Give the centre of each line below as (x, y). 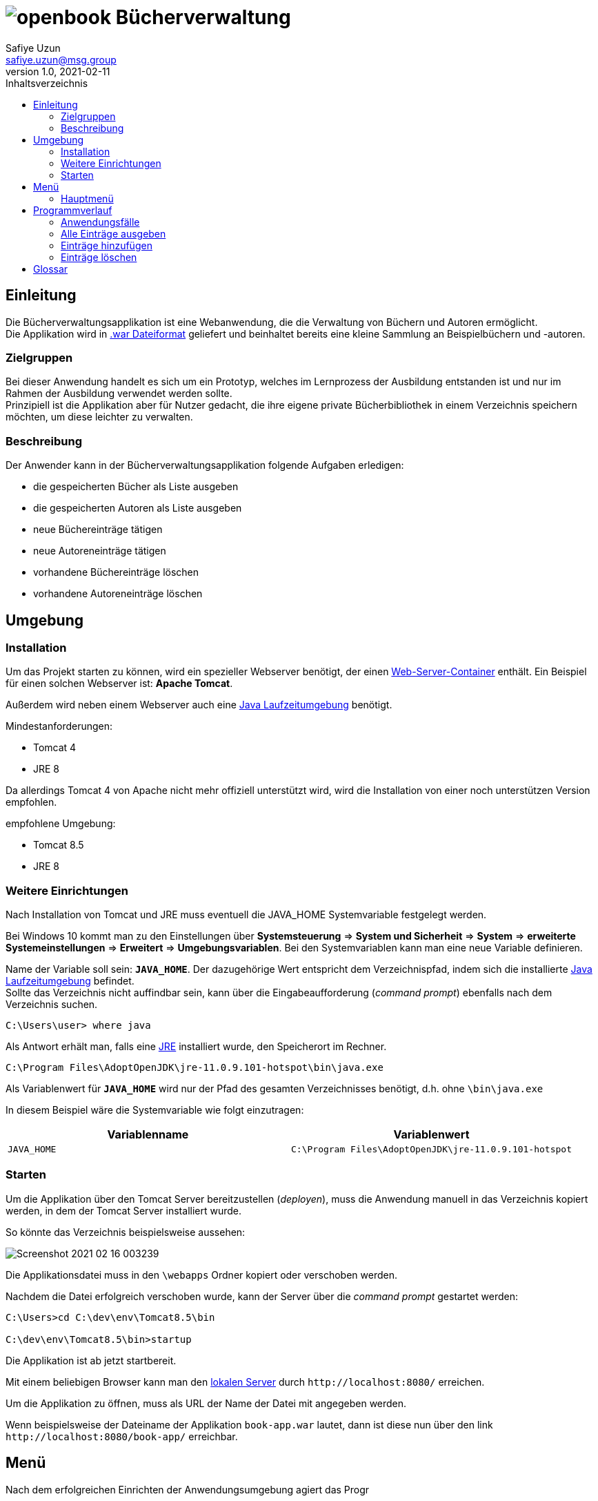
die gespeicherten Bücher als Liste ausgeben (136, 487)
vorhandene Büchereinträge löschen (116, 572)
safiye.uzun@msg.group (61, 59)
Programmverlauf (73, 210)
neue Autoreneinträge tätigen (100, 551)
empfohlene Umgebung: (61, 824)
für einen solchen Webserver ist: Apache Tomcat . (119, 684)
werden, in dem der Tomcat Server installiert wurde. (124, 1210)
